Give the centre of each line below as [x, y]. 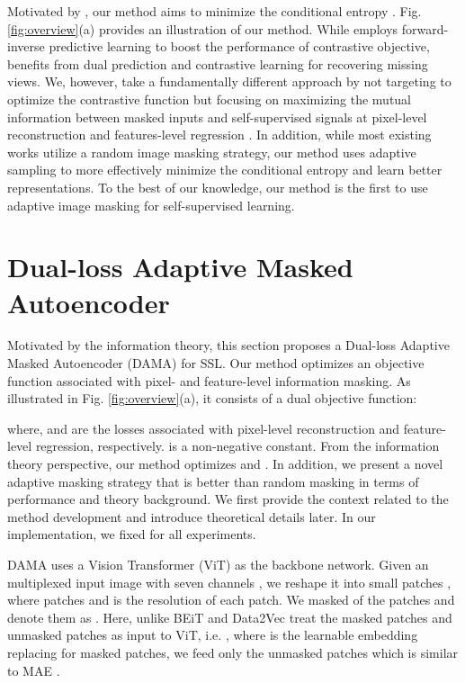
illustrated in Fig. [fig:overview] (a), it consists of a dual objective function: [212, 398]
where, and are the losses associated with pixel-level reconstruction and [204, 428]
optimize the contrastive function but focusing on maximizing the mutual [210, 99]
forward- [425, 28]
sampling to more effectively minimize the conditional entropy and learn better [225, 170]
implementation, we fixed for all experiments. [132, 534]
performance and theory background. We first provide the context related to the [228, 499]
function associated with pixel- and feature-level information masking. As [209, 380]
